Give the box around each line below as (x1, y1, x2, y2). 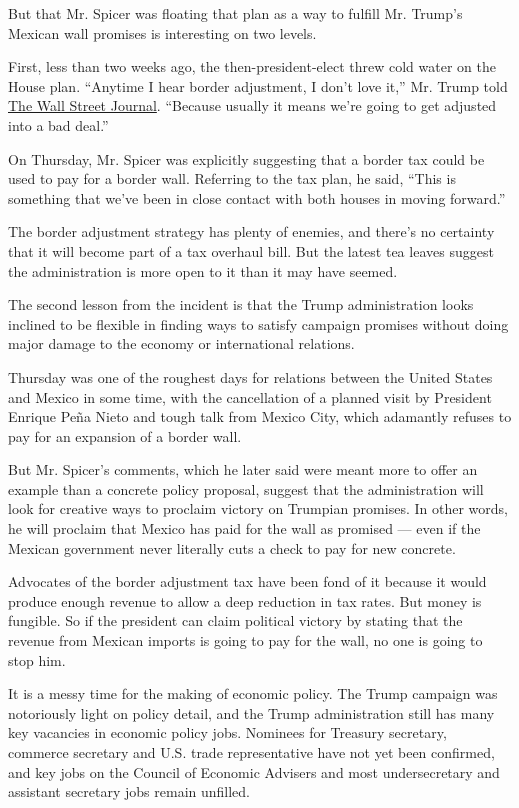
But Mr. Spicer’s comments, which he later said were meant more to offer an (8, 459, 478, 480)
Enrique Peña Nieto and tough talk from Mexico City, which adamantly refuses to (8, 406, 512, 427)
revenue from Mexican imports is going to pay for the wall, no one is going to (8, 630, 483, 651)
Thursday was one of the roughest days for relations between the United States (8, 366, 493, 387)
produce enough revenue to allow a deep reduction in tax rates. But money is (8, 590, 482, 611)
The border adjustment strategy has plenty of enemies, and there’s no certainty (8, 221, 495, 242)
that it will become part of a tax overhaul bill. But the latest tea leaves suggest (8, 240, 494, 261)
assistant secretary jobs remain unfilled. (8, 781, 251, 802)
